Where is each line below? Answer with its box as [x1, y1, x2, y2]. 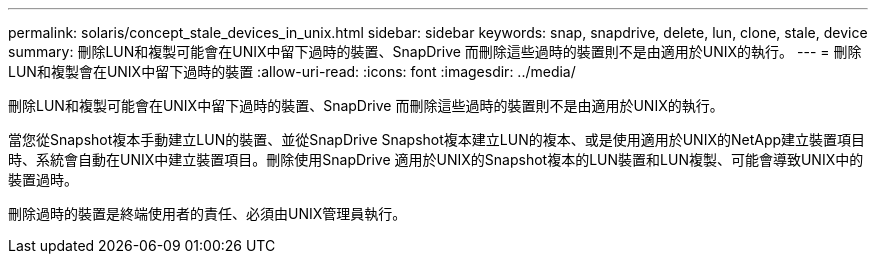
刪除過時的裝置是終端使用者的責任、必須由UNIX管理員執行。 [8, 205, 407, 222]
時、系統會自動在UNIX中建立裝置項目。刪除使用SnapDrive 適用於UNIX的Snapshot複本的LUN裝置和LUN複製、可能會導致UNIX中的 [8, 151, 864, 168]
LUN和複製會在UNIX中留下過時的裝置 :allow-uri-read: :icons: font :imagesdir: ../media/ [8, 63, 576, 80]
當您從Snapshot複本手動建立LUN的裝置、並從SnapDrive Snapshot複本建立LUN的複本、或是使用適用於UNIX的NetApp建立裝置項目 [8, 131, 866, 148]
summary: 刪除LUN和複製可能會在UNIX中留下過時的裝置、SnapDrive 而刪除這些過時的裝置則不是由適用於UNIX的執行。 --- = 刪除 [8, 43, 862, 60]
